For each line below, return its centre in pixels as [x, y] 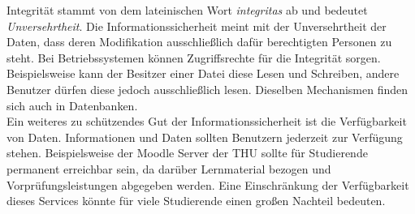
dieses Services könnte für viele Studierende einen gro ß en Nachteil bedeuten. [196, 201]
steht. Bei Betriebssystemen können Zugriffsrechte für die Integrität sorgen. [194, 57]
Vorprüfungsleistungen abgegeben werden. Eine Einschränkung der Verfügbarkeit [208, 184]
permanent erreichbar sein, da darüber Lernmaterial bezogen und [169, 168]
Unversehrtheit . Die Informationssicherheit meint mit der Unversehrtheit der [197, 26]
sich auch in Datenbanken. [72, 105]
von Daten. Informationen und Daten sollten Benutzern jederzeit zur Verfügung [205, 137]
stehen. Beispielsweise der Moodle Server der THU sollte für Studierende [187, 153]
